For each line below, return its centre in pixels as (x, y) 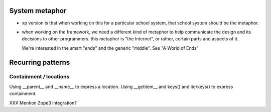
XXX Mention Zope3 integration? (43, 103)
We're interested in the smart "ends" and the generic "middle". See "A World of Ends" (110, 48)
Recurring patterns (40, 62)
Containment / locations (39, 77)
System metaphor (38, 11)
